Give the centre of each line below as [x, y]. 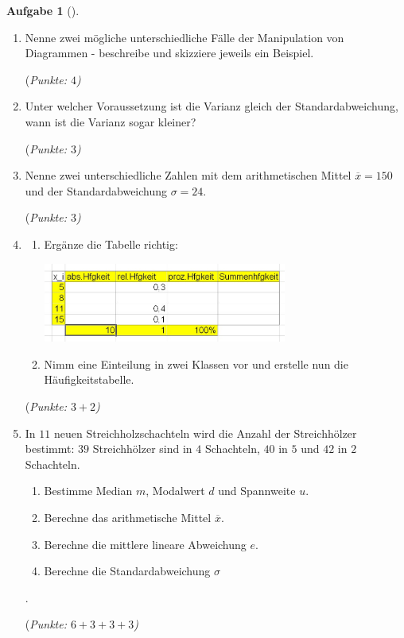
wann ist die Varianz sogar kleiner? [111, 121]
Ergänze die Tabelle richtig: [111, 244]
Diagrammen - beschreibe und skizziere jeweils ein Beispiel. [169, 53]
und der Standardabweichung [96, 190]
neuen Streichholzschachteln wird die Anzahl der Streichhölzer [205, 433]
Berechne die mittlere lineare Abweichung [145, 544]
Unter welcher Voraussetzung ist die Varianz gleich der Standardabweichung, [212, 106]
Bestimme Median [88, 491]
